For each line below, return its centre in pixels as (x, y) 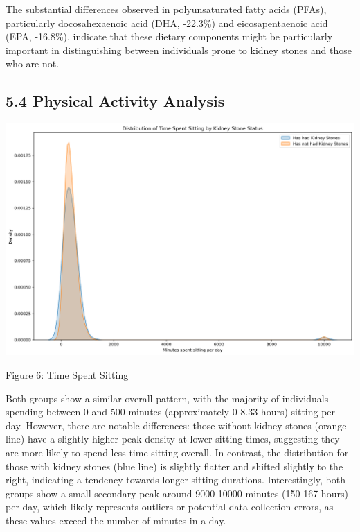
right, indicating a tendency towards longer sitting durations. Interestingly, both (175, 480)
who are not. (33, 63)
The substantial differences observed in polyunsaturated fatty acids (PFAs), (166, 9)
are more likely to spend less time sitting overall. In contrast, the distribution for (177, 452)
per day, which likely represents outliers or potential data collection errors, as (170, 507)
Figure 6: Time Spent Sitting (67, 374)
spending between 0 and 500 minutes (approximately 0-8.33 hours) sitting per (171, 412)
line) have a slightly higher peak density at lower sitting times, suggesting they (173, 439)
